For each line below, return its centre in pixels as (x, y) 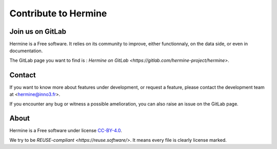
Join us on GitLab (38, 31)
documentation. (26, 51)
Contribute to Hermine (58, 13)
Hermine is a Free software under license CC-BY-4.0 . (66, 131)
